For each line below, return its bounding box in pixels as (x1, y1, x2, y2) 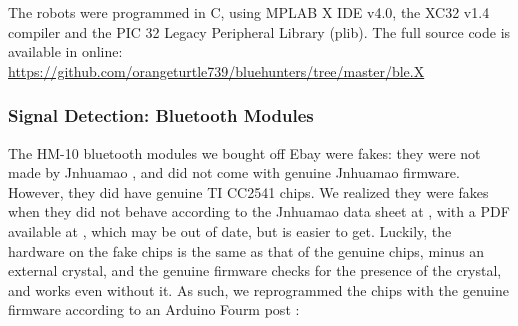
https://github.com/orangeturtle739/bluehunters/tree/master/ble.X (8, 60, 425, 81)
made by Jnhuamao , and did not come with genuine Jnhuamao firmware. (8, 162, 460, 183)
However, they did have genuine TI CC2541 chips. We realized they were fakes (8, 181, 489, 202)
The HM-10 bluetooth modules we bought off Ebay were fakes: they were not (8, 142, 481, 163)
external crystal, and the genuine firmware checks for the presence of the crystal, (8, 260, 502, 281)
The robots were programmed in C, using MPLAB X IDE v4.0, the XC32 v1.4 (8, 2, 490, 22)
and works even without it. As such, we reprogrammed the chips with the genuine (8, 279, 509, 300)
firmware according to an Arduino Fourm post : (8, 299, 300, 320)
